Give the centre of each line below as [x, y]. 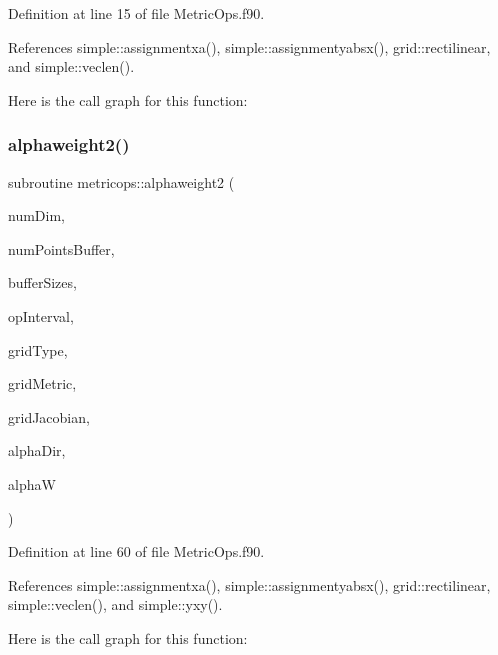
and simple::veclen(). [71, 66]
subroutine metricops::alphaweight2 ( [121, 181]
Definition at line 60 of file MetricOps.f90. [136, 551]
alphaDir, [37, 450]
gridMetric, [42, 383]
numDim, [36, 215]
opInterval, [41, 315]
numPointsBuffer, [61, 248]
